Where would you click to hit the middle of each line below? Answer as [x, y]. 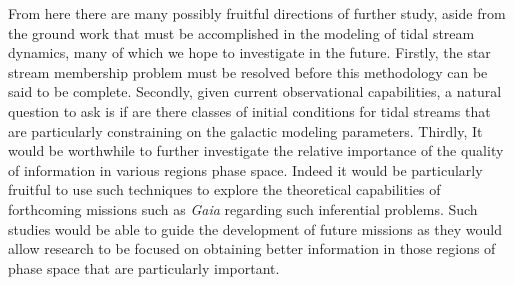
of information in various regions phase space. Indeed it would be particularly [245, 169]
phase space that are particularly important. [144, 267]
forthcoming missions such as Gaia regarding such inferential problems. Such [243, 208]
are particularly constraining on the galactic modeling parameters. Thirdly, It [245, 130]
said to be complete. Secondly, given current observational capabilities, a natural [255, 91]
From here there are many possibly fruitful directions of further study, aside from [257, 13]
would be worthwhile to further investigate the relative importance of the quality [256, 150]
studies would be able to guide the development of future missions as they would [255, 228]
